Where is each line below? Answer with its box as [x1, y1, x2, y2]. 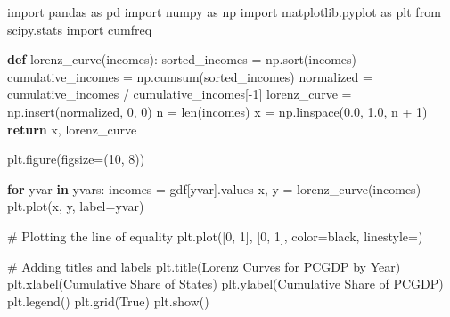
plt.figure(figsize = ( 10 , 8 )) [7, 150, 145, 168]
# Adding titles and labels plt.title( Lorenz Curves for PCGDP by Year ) [7, 256, 401, 275]
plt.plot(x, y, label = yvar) [7, 197, 144, 215]
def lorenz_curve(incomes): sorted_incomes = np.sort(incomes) [7, 50, 357, 69]
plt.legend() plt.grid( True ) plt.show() [7, 291, 209, 310]
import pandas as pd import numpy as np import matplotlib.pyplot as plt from [7, 3, 441, 20]
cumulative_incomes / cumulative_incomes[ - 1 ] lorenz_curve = [7, 85, 352, 103]
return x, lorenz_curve [7, 119, 137, 138]
